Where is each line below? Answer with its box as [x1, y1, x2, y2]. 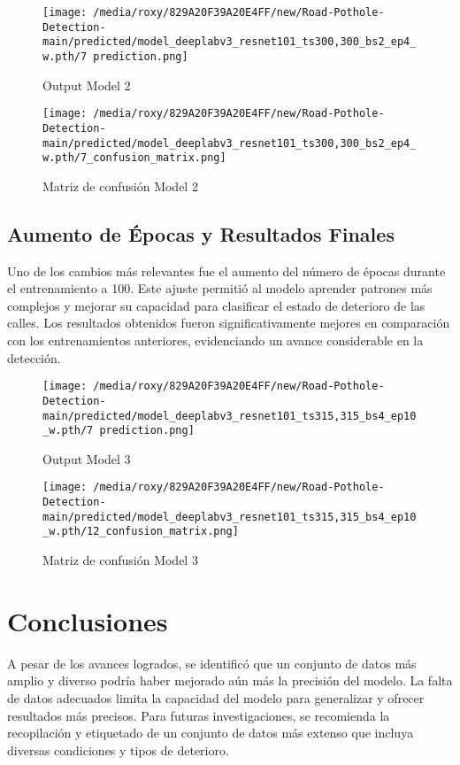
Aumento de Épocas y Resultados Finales [7, 220, 395, 247]
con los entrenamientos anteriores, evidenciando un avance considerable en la [7, 331, 424, 350]
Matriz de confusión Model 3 [42, 551, 198, 569]
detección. [7, 348, 61, 367]
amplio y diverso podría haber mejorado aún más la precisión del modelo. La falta [7, 671, 453, 690]
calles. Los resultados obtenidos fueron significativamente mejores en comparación [7, 313, 450, 332]
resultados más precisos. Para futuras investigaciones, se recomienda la [7, 706, 390, 724]
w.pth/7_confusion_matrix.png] [42, 151, 226, 165]
